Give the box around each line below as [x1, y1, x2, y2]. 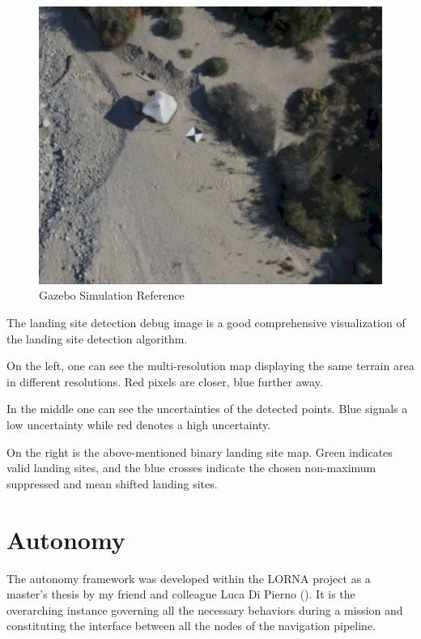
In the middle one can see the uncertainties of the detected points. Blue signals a [6, 400, 408, 417]
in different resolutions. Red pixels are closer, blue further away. [6, 373, 323, 390]
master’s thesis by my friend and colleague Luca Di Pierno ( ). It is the [6, 586, 355, 603]
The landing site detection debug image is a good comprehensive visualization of [6, 314, 406, 331]
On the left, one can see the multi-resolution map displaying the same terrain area [6, 357, 415, 374]
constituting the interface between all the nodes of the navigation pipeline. [6, 617, 376, 634]
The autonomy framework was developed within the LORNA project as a [6, 569, 371, 586]
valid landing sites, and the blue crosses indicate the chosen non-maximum [6, 459, 376, 476]
